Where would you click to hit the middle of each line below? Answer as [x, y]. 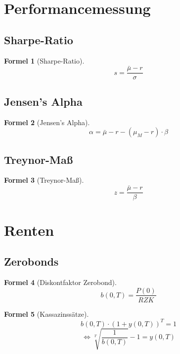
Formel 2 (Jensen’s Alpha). [47, 122]
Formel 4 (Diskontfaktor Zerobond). [60, 282]
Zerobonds [31, 261]
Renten [29, 230]
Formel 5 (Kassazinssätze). [46, 314]
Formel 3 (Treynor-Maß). [44, 180]
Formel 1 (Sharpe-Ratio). [44, 60]
